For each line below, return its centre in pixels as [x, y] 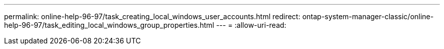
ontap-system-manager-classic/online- [368, 16]
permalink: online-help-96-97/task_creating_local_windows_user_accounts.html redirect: [152, 16]
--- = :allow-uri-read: [251, 25]
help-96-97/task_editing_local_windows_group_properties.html [109, 25]
